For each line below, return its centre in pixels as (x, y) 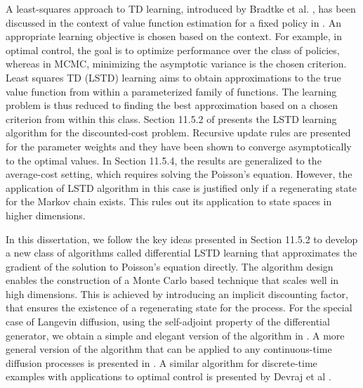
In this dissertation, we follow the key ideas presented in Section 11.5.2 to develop (182, 239)
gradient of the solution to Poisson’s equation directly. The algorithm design (170, 266)
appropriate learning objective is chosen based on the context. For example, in (174, 36)
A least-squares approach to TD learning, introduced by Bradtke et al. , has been (181, 8)
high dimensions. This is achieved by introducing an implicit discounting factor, (177, 293)
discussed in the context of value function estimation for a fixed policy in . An (173, 22)
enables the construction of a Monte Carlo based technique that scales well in (172, 280)
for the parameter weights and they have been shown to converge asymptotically (179, 146)
